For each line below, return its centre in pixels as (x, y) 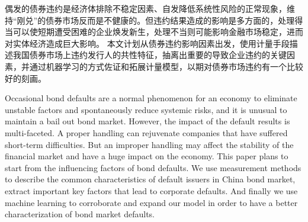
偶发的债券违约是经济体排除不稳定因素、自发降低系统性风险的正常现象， (146, 8)
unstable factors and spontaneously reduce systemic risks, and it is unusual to (146, 109)
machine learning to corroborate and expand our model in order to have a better (151, 202)
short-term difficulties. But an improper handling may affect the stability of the (149, 144)
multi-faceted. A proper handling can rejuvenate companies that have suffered (146, 132)
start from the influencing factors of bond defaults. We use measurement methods (153, 167)
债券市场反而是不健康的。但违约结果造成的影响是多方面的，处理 (170, 20)
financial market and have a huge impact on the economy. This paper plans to (147, 156)
